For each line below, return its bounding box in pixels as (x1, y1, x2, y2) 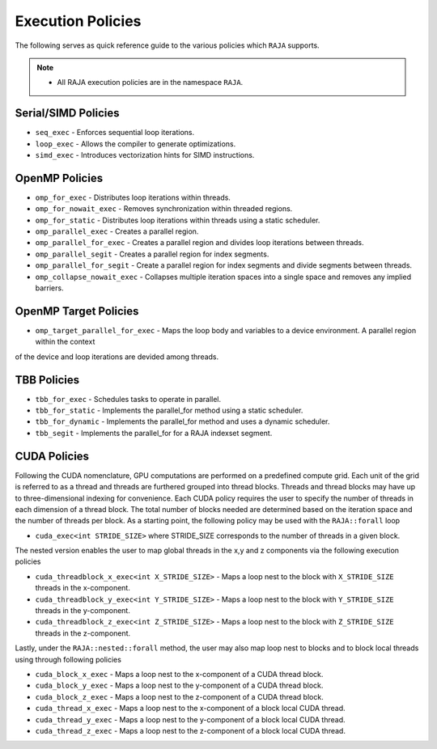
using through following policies (15, 654, 121, 664)
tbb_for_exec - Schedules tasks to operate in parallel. (35, 394, 222, 404)
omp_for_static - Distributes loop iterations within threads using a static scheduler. (35, 215, 320, 225)
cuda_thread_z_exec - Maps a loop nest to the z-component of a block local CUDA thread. (35, 726, 346, 735)
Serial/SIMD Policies (15, 106, 120, 121)
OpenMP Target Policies (15, 304, 139, 318)
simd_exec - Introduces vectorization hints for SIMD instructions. (35, 150, 255, 160)
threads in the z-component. (35, 628, 131, 638)
